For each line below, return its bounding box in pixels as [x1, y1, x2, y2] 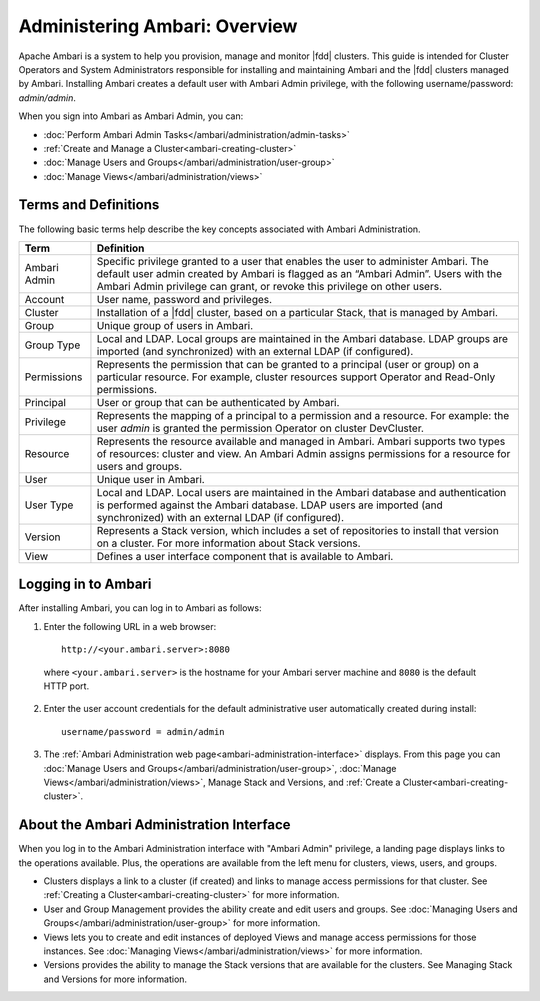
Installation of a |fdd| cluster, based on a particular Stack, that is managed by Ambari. [96, 305, 499, 319]
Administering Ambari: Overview [18, 15, 298, 37]
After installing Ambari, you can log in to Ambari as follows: [18, 602, 262, 614]
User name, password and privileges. [96, 292, 273, 306]
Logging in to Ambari [18, 576, 152, 593]
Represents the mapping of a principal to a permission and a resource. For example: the [96, 408, 510, 422]
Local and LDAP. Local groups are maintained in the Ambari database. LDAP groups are [96, 331, 509, 345]
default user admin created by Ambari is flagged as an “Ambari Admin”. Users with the [96, 266, 502, 280]
